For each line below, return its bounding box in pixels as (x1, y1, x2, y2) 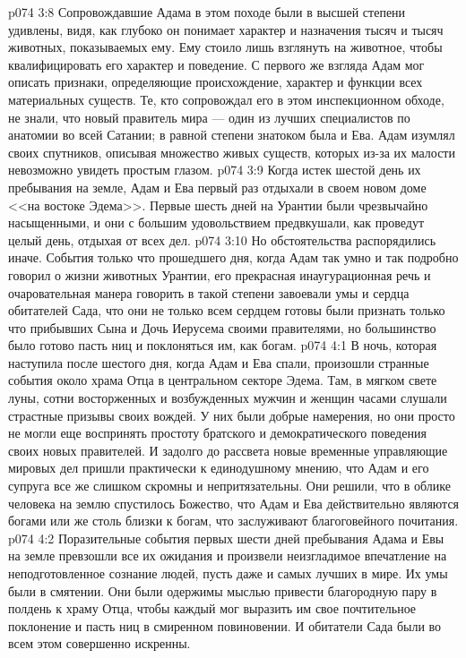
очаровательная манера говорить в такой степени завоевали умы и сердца (8, 283, 410, 302)
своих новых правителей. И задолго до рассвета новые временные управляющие (8, 440, 448, 459)
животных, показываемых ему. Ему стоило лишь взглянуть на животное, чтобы (8, 38, 443, 56)
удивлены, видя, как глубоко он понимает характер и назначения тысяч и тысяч (8, 20, 444, 38)
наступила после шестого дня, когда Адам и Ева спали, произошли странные (8, 353, 429, 372)
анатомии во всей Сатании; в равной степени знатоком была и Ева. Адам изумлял (8, 125, 455, 144)
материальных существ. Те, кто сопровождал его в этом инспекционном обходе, (8, 90, 444, 108)
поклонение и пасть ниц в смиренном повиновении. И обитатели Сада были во (8, 616, 442, 635)
